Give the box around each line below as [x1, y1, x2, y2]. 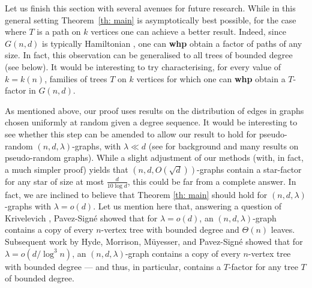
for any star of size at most [5, 175, 104, 187]
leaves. [271, 223, 295, 236]
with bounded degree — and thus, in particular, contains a [5, 260, 221, 272]
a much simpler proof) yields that [5, 163, 128, 175]
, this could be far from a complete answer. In [127, 175, 296, 187]
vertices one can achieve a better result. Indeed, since [91, 25, 286, 38]
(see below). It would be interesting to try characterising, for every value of [5, 60, 281, 73]
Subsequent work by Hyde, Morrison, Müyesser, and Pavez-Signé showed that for [5, 235, 303, 247]
